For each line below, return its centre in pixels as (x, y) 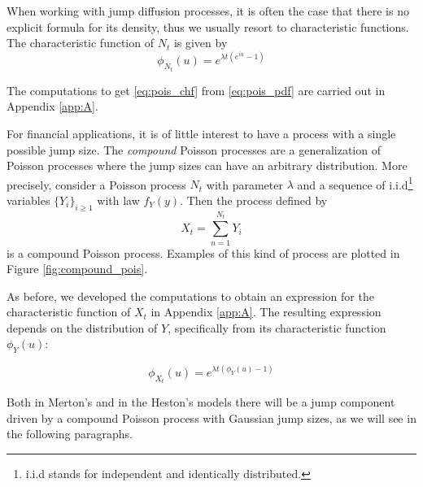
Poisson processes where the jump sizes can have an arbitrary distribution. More (207, 165)
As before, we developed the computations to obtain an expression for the (190, 296)
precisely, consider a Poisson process (96, 184)
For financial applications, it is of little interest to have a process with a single (201, 133)
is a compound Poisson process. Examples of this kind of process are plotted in (203, 252)
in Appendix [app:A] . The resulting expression (266, 312)
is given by (201, 43)
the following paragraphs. (70, 434)
